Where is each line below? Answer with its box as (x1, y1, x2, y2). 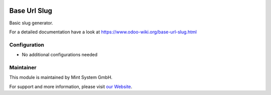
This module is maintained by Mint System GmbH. (9, 75, 113, 81)
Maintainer (9, 64, 37, 71)
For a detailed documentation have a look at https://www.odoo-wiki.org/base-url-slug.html (9, 29, 197, 35)
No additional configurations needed (22, 52, 98, 58)
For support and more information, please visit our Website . (9, 84, 132, 90)
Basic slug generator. (9, 20, 53, 26)
